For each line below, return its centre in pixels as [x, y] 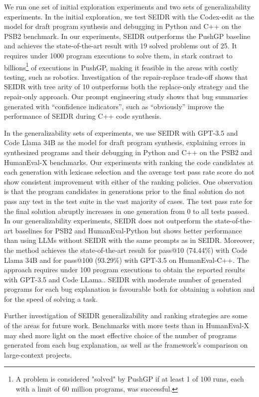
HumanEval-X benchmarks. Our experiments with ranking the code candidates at [129, 162]
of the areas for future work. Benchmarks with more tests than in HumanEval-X [127, 325]
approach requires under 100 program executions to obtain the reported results [125, 270]
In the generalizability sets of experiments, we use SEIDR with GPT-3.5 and [121, 132]
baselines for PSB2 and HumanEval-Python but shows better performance [129, 230]
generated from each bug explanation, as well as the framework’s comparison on [126, 345]
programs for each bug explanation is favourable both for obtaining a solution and [129, 289]
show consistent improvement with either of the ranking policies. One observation [129, 181]
